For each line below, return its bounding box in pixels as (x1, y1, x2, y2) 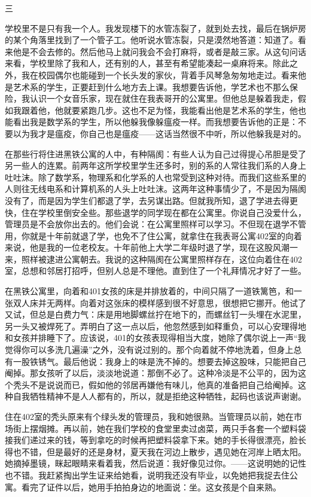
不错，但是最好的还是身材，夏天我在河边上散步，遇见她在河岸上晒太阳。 (21, 445, 306, 458)
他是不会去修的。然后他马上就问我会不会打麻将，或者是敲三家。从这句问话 (13, 45, 306, 57)
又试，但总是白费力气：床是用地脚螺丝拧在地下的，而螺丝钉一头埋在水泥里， (5, 308, 306, 321)
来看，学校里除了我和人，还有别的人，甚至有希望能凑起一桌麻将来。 (5, 57, 273, 69)
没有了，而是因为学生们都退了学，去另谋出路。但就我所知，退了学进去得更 (5, 194, 298, 206)
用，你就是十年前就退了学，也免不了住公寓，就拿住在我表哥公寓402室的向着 (5, 229, 302, 242)
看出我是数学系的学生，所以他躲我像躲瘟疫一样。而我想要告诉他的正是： (13, 115, 298, 128)
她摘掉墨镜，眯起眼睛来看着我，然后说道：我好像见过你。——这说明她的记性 (5, 457, 306, 469)
